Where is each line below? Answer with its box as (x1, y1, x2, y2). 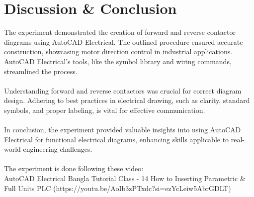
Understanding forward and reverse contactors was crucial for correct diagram (4, 85, 242, 96)
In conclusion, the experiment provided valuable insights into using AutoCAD (4, 124, 241, 135)
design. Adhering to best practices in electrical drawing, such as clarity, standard (4, 95, 250, 105)
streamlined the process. (4, 66, 78, 76)
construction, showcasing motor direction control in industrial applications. (4, 46, 233, 57)
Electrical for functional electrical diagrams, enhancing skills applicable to (4, 134, 229, 144)
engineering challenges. (23, 144, 92, 154)
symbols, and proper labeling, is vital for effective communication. (4, 104, 205, 115)
